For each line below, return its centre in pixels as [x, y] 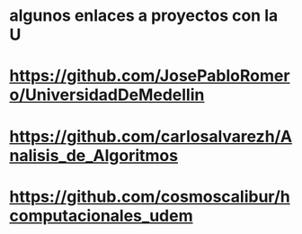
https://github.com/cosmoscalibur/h [150, 197]
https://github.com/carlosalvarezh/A [151, 136]
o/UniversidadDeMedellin [107, 95]
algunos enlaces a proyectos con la [144, 16]
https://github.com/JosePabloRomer [150, 76]
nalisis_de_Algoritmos [93, 155]
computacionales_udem [101, 216]
